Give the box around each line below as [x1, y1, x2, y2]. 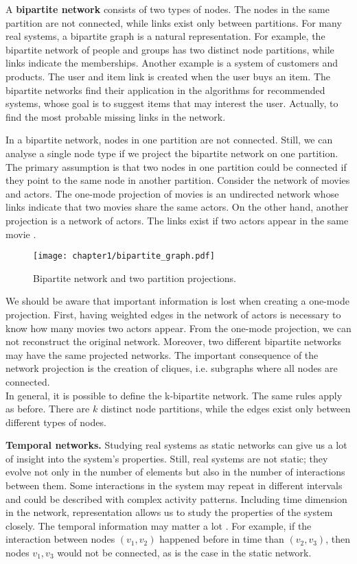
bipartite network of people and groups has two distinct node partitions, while [5, 42, 334, 56]
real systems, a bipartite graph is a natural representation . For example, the [5, 29, 325, 43]
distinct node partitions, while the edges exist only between [100, 401, 351, 416]
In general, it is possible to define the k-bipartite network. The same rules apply [5, 388, 343, 402]
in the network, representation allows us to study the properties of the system [5, 505, 333, 519]
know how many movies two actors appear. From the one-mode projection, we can [5, 320, 352, 335]
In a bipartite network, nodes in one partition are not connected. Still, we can [5, 132, 333, 147]
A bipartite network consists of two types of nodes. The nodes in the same [5, 2, 330, 16]
